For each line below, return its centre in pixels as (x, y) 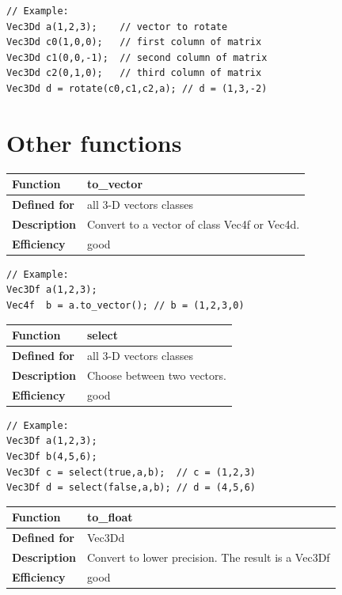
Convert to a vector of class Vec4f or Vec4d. (194, 224)
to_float (110, 517)
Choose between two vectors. (157, 375)
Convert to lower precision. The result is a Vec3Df (209, 557)
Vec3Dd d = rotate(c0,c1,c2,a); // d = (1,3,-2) (137, 88)
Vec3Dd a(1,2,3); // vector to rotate (117, 27)
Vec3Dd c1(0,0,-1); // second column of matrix (137, 57)
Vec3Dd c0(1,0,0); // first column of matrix (134, 42)
